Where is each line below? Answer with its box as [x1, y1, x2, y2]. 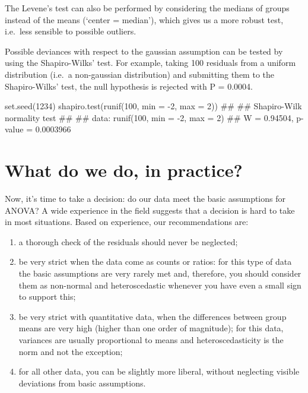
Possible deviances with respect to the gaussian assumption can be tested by [5, 45, 283, 57]
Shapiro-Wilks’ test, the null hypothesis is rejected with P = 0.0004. [5, 80, 253, 92]
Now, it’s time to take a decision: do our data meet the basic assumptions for [5, 192, 285, 205]
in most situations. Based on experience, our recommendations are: [5, 215, 249, 228]
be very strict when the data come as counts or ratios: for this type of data [18, 255, 292, 268]
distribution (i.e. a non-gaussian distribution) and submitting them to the [5, 68, 274, 80]
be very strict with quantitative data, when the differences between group [18, 310, 287, 322]
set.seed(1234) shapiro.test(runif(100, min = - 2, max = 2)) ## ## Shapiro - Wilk [5, 100, 302, 112]
